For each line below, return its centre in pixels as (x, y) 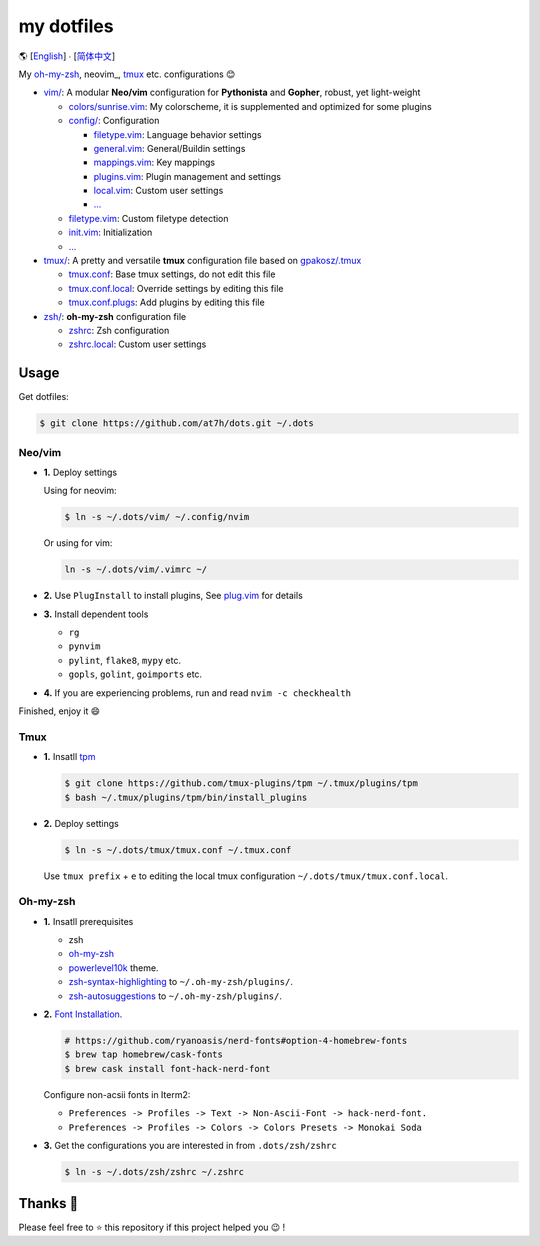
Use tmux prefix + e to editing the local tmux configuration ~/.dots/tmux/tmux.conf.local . (246, 876)
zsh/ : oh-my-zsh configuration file (115, 316)
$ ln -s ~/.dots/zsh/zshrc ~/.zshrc (154, 1171)
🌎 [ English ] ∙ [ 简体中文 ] (66, 56)
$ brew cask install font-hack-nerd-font (167, 1068)
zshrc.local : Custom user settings (137, 344)
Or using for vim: (78, 543)
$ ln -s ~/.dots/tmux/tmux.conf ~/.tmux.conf (178, 849)
